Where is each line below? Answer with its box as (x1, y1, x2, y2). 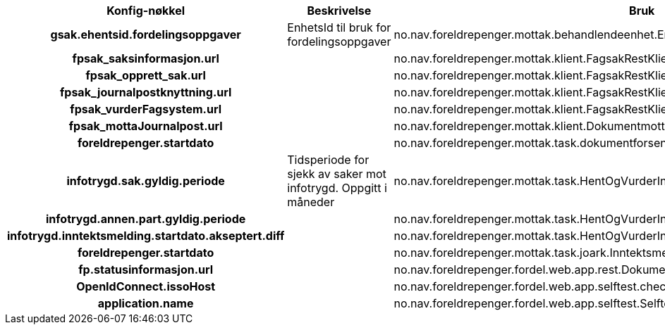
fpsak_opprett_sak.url (85, 68, 206, 82)
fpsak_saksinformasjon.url (72, 51, 219, 65)
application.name (97, 296, 194, 310)
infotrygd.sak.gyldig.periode (66, 174, 225, 188)
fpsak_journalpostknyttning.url (59, 85, 232, 99)
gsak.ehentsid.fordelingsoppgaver (50, 27, 241, 42)
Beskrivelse (307, 4, 372, 18)
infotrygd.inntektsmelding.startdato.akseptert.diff (7, 229, 285, 243)
